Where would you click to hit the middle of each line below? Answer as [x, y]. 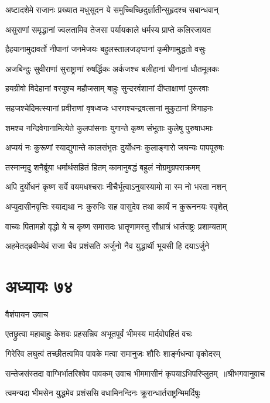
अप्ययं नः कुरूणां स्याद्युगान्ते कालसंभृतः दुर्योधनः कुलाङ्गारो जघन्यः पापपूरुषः [115, 147]
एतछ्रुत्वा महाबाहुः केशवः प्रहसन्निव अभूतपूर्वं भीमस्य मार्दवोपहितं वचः [99, 334]
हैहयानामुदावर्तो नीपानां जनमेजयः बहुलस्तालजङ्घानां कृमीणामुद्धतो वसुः [105, 49]
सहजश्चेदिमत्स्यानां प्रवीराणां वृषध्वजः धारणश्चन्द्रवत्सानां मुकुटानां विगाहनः [109, 107]
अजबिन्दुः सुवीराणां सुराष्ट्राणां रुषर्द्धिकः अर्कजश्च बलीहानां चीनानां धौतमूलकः [112, 68]
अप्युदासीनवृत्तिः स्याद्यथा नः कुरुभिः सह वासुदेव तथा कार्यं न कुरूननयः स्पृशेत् [117, 206]
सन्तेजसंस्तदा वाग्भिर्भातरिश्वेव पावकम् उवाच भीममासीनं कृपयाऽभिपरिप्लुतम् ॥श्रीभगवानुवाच [135, 373]
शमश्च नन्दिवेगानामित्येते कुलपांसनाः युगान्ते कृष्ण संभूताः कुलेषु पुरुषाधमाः [109, 127]
